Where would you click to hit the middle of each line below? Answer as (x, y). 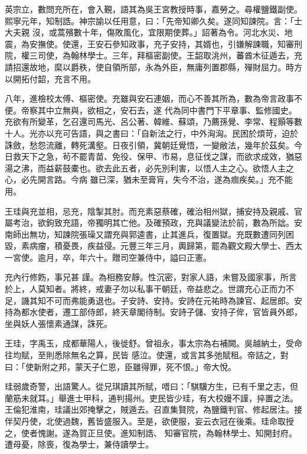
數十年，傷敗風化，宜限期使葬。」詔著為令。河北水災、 (179, 32)
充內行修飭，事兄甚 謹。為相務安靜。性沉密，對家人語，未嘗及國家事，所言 (151, 277)
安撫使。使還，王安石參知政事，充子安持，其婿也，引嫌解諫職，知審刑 (166, 43)
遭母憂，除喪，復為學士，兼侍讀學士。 (79, 444)
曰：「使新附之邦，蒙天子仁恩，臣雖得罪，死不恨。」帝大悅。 (120, 366)
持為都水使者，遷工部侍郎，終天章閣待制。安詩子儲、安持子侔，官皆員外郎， (153, 312)
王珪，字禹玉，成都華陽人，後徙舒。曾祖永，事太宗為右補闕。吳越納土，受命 (153, 343)
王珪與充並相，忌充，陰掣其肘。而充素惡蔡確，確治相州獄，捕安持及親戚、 (149, 211)
